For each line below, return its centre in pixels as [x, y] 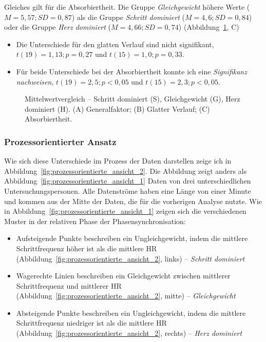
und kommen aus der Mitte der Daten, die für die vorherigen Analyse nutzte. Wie [133, 201]
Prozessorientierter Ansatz [60, 141]
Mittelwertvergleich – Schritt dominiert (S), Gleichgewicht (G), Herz [132, 99]
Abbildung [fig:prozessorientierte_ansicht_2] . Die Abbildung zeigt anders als [126, 170]
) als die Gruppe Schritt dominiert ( [128, 17]
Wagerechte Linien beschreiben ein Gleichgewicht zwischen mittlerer [123, 276]
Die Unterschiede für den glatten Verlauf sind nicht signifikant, [115, 44]
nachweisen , [35, 81]
